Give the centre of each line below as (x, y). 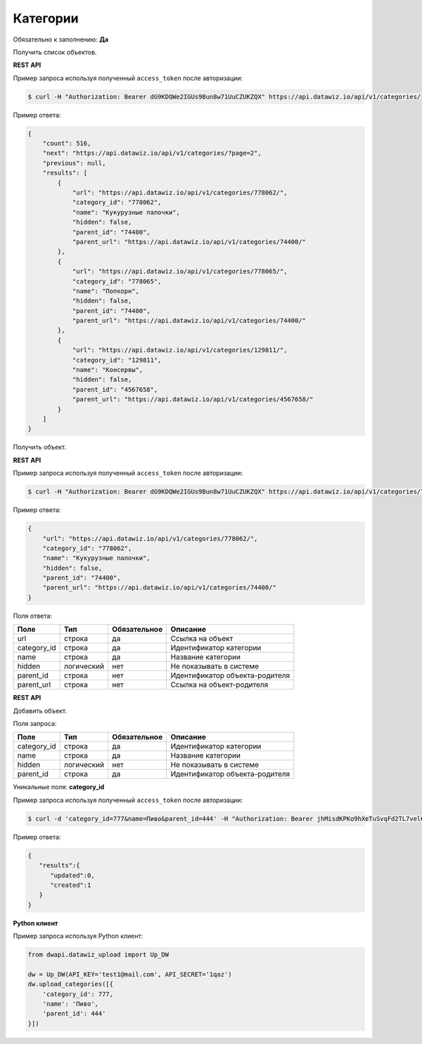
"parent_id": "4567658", (115, 389)
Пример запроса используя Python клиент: (78, 936)
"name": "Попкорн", (106, 291)
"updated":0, (72, 875)
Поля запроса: (35, 724)
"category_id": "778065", (117, 281)
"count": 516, (67, 144)
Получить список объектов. (55, 52)
